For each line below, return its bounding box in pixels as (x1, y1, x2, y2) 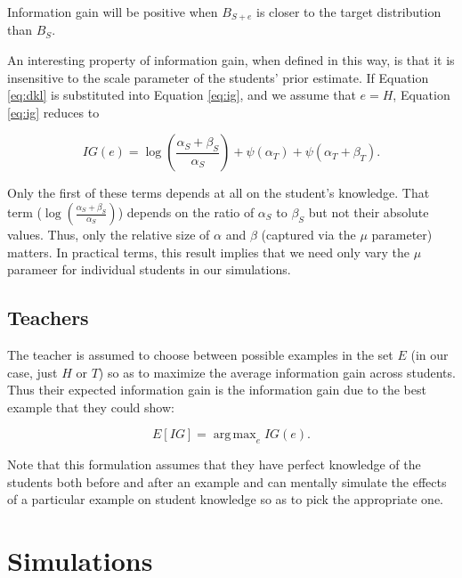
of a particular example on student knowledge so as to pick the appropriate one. (7, 490, 443, 509)
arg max (213, 428, 256, 442)
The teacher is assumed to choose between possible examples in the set (7, 346, 393, 363)
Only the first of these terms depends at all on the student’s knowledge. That (7, 183, 430, 202)
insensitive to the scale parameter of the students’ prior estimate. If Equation (7, 68, 429, 86)
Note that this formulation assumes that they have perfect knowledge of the (7, 455, 421, 474)
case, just (7, 362, 58, 381)
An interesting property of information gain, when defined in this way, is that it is (7, 51, 455, 69)
